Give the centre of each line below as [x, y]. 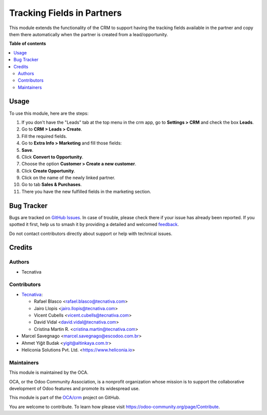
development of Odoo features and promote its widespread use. [74, 388]
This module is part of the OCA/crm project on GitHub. [65, 398]
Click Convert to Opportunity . [52, 157]
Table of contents [28, 44]
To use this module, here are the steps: [49, 113]
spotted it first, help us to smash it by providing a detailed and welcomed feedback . [94, 225]
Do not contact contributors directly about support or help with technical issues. [91, 233]
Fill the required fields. [44, 136]
